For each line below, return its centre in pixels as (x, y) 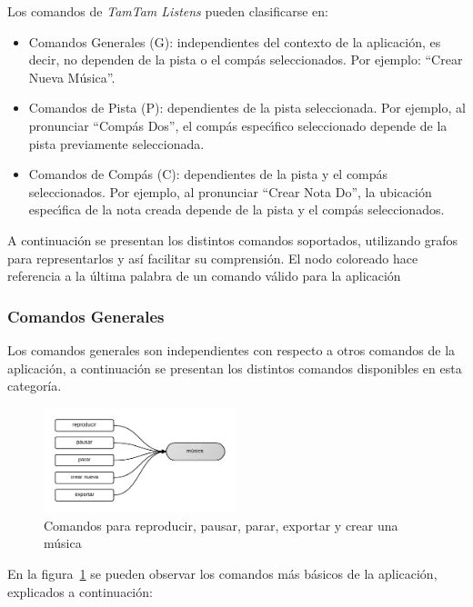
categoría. (35, 386)
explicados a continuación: (80, 591)
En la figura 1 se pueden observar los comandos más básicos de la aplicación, (222, 574)
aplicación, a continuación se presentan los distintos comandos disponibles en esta (235, 368)
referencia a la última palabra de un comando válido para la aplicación (204, 276)
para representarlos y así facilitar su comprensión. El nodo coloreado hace (213, 258)
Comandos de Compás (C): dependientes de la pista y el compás (208, 174)
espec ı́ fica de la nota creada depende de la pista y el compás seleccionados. (236, 209)
